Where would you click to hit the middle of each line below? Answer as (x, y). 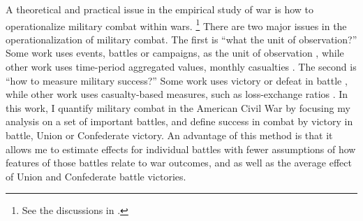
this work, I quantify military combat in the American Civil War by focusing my (178, 107)
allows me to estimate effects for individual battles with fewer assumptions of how (181, 149)
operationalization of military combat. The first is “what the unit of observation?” (181, 39)
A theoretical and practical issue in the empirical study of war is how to (160, 9)
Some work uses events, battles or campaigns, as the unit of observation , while (175, 53)
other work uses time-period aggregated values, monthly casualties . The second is (181, 67)
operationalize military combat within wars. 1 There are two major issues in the (176, 24)
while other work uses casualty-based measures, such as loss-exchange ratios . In (177, 94)
